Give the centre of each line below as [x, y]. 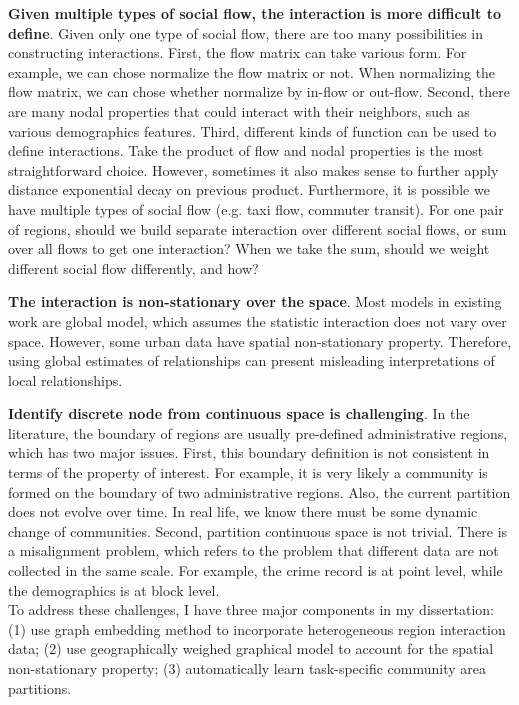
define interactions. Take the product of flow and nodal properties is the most [246, 150]
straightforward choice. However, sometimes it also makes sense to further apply [253, 169]
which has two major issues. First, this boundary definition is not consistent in [249, 452]
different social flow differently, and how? [133, 267]
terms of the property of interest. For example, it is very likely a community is [248, 472]
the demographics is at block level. [114, 589]
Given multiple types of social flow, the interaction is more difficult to [254, 13]
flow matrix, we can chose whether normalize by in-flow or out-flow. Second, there [259, 91]
